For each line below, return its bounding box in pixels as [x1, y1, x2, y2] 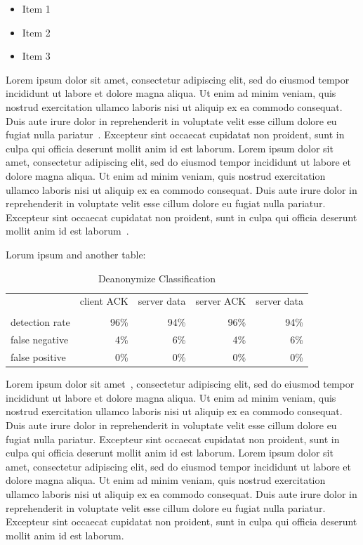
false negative [11, 332, 69, 347]
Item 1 [22, 1, 51, 15]
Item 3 [22, 48, 51, 63]
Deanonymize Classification [98, 270, 216, 285]
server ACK [195, 294, 246, 308]
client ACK [79, 294, 128, 308]
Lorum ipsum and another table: [6, 247, 146, 261]
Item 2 [22, 25, 51, 39]
